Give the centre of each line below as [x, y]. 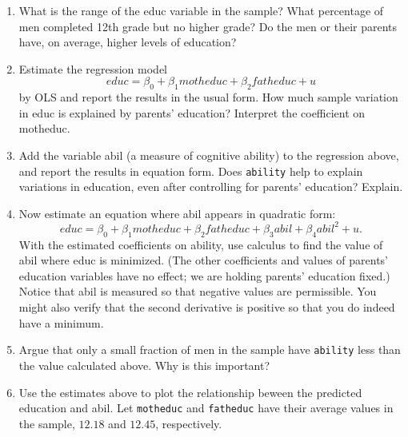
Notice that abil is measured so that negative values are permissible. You [198, 291]
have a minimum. [61, 322]
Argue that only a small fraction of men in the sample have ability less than [210, 350]
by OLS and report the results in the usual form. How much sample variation [208, 97]
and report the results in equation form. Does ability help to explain [191, 171]
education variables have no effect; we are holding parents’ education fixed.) [204, 275]
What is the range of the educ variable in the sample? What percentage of [201, 10]
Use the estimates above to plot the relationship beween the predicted [190, 392]
